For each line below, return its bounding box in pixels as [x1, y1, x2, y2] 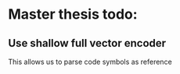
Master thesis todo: [8, 5, 139, 23]
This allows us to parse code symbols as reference [8, 57, 172, 66]
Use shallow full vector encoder [8, 37, 167, 50]
